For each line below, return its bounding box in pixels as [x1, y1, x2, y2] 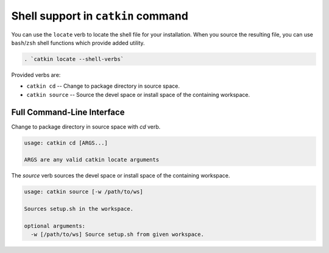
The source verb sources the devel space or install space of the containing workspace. [11, 172, 230, 179]
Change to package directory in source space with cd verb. [11, 123, 161, 130]
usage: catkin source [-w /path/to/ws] [24, 188, 143, 195]
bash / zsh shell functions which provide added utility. [11, 39, 146, 46]
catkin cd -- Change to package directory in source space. [26, 82, 180, 90]
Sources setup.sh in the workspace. [24, 205, 134, 213]
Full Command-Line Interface [11, 107, 125, 117]
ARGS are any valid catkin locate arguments [24, 156, 160, 163]
